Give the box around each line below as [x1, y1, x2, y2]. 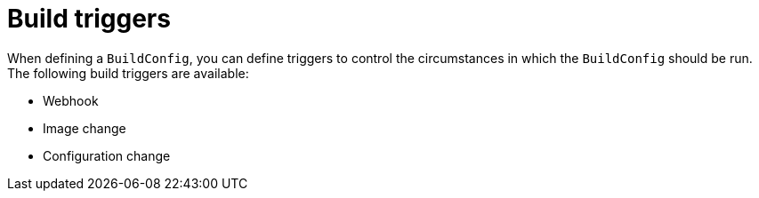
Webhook [43, 92, 99, 108]
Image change [43, 120, 126, 136]
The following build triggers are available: [7, 65, 249, 81]
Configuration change [43, 147, 171, 163]
